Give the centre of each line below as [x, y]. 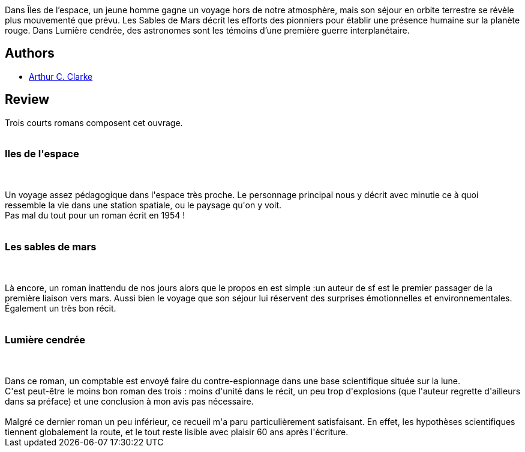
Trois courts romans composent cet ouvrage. [94, 122]
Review [27, 100]
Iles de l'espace [42, 154]
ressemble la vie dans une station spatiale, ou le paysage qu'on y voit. [143, 205]
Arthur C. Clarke [61, 76]
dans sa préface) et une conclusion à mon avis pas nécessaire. [129, 401]
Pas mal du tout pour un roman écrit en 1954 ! [95, 215]
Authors [30, 53]
